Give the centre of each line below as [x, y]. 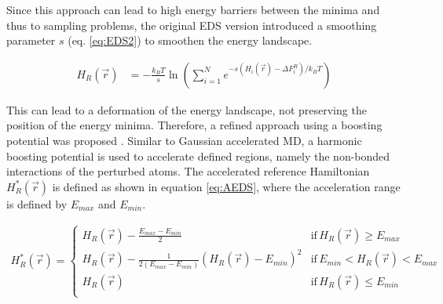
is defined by [37, 203]
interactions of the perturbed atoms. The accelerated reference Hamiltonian [188, 171]
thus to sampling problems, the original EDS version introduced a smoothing [192, 25]
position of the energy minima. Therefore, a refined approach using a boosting [194, 125]
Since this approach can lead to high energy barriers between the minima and [193, 9]
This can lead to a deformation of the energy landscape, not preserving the [187, 109]
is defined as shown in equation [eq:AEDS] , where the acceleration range [226, 186]
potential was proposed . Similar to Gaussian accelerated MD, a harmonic [184, 140]
